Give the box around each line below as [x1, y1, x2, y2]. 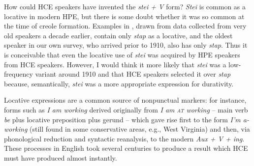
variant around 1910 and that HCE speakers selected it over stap [35, 69, 231, 79]
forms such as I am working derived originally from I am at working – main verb [4, 104, 248, 114]
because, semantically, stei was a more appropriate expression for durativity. [4, 78, 234, 88]
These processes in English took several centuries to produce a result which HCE [4, 143, 248, 153]
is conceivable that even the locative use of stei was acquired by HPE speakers [4, 49, 240, 59]
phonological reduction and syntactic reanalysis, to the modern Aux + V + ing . [4, 133, 245, 143]
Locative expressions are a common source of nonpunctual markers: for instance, [4, 95, 247, 105]
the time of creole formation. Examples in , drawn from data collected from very [4, 21, 247, 31]
